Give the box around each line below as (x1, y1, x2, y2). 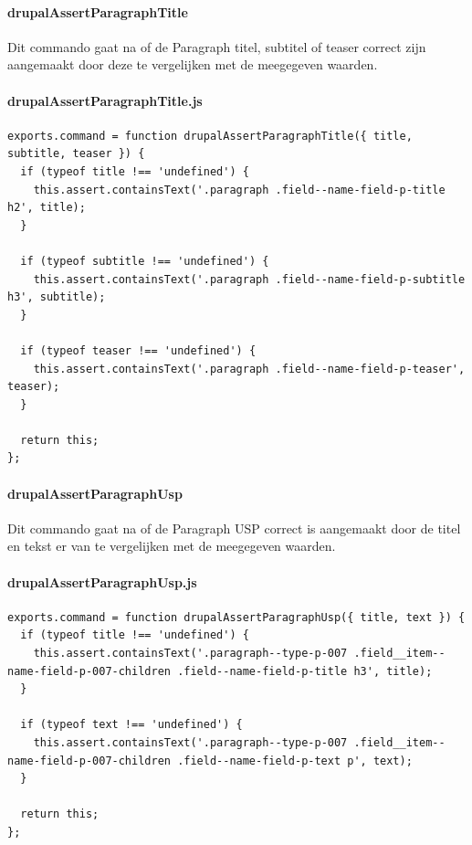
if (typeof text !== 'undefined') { (20, 718, 243, 732)
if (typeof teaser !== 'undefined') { (20, 343, 257, 357)
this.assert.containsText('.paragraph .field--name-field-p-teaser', (33, 362, 466, 375)
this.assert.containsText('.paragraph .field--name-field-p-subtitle (33, 272, 466, 286)
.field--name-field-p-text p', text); (177, 754, 413, 767)
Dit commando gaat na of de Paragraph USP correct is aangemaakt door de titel (7, 518, 461, 537)
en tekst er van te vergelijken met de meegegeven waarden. (7, 536, 336, 555)
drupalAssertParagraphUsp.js (7, 572, 197, 591)
